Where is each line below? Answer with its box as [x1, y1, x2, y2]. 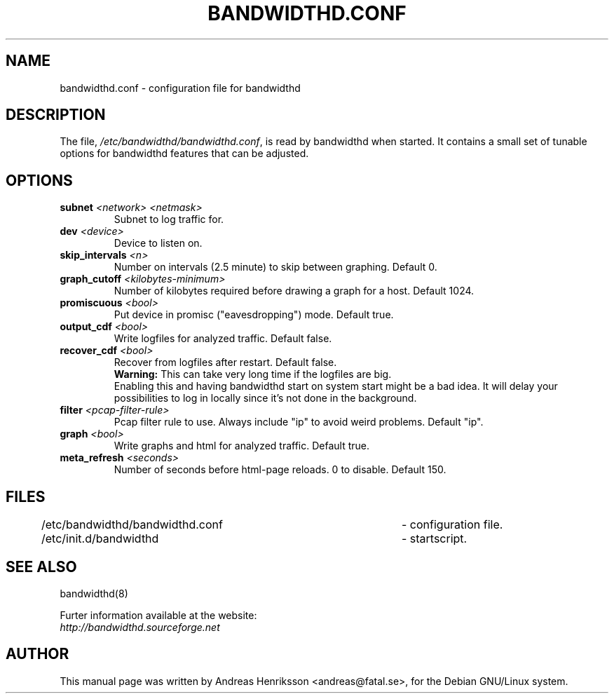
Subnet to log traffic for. [114, 213, 224, 226]
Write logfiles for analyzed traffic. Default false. [114, 332, 332, 345]
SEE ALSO [6, 557, 77, 576]
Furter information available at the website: [60, 609, 257, 621]
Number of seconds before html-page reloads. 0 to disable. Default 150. [114, 463, 446, 476]
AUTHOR [6, 645, 69, 663]
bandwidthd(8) [60, 587, 128, 599]
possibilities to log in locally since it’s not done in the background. [114, 392, 417, 405]
